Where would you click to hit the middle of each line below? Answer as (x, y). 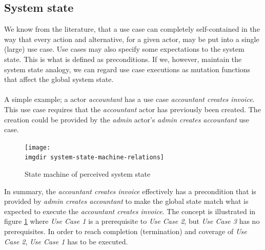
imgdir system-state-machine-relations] (95, 158)
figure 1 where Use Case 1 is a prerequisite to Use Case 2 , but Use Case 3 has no (132, 221)
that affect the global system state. (59, 79)
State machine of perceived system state (88, 174)
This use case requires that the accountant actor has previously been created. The (132, 109)
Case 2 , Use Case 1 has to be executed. (66, 241)
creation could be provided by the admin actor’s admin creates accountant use (127, 119)
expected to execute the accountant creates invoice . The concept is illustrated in (130, 211)
